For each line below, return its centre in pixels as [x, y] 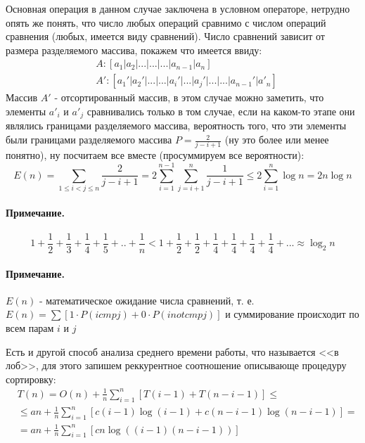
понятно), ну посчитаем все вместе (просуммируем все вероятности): [155, 155]
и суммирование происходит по [292, 314]
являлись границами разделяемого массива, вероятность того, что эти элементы [176, 126]
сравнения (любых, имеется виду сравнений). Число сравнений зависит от [165, 36]
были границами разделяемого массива [89, 140]
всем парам [30, 327]
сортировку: [31, 379]
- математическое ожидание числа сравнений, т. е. [147, 300]
